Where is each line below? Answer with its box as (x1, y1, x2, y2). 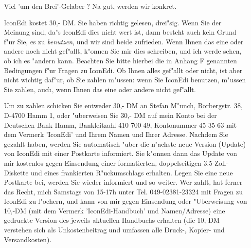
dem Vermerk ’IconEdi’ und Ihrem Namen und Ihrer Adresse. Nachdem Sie (4, 129, 228, 139)
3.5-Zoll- (203, 157, 229, 168)
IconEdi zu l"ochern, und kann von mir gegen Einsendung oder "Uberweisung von (4, 196, 247, 206)
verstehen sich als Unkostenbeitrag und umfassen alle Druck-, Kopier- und (4, 225, 225, 235)
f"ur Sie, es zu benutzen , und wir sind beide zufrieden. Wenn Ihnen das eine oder (4, 36, 244, 46)
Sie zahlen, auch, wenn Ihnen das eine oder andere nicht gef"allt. (4, 84, 196, 94)
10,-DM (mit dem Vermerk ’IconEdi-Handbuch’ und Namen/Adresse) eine (4, 205, 225, 215)
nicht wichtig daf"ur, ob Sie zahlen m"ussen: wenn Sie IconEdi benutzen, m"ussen (4, 75, 246, 85)
